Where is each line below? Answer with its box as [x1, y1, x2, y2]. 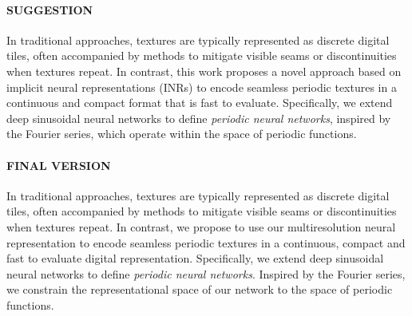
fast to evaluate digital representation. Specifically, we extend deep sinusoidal [6, 250, 384, 267]
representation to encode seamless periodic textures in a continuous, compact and [6, 234, 406, 251]
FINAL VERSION [6, 156, 111, 173]
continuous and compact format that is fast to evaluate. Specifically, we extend [6, 94, 393, 111]
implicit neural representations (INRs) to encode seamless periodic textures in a [6, 78, 397, 95]
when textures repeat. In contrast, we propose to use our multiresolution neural [6, 218, 396, 235]
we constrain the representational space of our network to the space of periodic [6, 281, 393, 298]
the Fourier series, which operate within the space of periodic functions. [6, 125, 357, 142]
